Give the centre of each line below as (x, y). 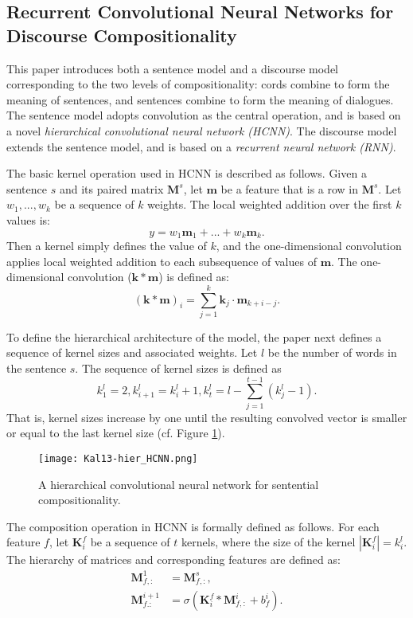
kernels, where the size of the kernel (269, 542)
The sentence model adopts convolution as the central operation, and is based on (204, 115)
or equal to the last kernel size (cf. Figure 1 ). (116, 433)
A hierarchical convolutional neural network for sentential (179, 484)
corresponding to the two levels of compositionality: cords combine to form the (198, 84)
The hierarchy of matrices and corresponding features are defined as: (173, 559)
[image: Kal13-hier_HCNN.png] (118, 458)
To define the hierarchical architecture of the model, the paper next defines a (194, 336)
